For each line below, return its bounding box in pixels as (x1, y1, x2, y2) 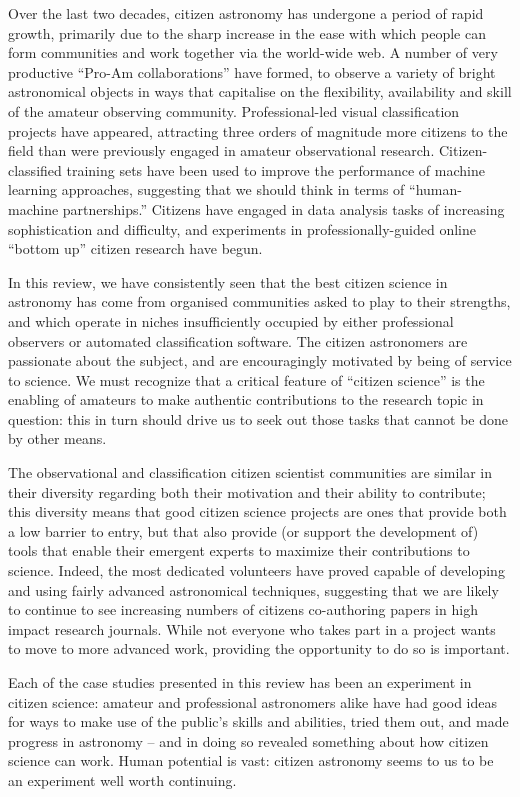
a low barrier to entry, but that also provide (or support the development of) (8, 520, 479, 541)
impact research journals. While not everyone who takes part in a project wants (8, 618, 496, 639)
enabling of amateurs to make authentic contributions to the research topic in (8, 389, 484, 410)
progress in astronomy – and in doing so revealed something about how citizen (8, 730, 489, 751)
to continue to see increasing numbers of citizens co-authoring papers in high (8, 599, 478, 620)
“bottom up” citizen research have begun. (8, 238, 263, 259)
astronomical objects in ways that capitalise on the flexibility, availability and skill (8, 81, 512, 102)
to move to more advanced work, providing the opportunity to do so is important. (8, 638, 510, 659)
